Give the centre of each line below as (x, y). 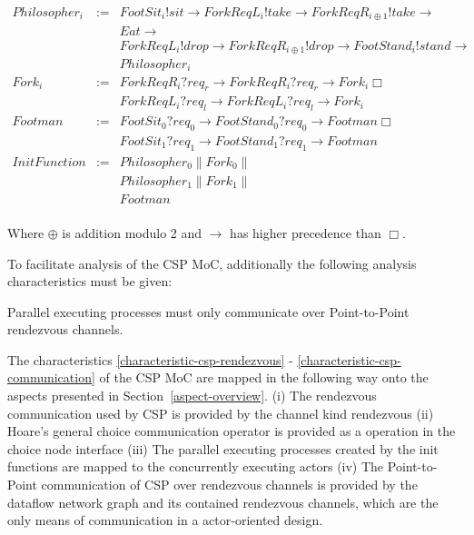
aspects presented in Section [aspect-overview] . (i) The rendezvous (192, 396)
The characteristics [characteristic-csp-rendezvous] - (150, 359)
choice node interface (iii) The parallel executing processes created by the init (223, 448)
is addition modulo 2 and (132, 232)
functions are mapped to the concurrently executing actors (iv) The (196, 466)
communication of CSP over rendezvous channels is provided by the (229, 485)
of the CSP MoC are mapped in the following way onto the (264, 377)
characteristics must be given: (90, 281)
